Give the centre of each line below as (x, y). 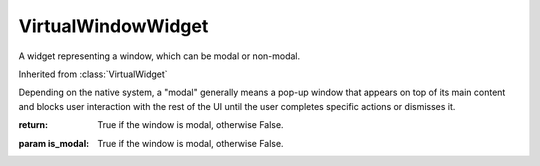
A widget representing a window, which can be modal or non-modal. (159, 56)
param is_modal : (54, 143)
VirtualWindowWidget (113, 26)
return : (33, 125)
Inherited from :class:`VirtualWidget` (93, 74)
